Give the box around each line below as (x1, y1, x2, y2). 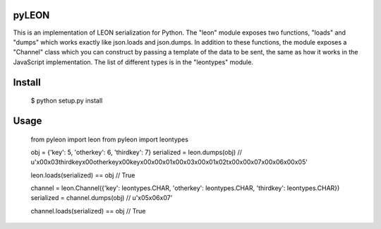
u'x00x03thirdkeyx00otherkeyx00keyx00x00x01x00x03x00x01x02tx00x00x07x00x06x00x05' (30, 158, 308, 166)
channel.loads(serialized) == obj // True (30, 206, 146, 215)
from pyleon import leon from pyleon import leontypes (30, 135, 188, 143)
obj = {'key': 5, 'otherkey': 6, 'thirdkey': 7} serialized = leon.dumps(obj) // (30, 148, 243, 156)
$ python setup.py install (30, 96, 103, 105)
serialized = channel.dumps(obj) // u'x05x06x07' (30, 194, 173, 202)
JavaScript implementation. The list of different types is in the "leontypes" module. (13, 57, 254, 66)
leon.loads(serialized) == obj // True (30, 170, 135, 180)
